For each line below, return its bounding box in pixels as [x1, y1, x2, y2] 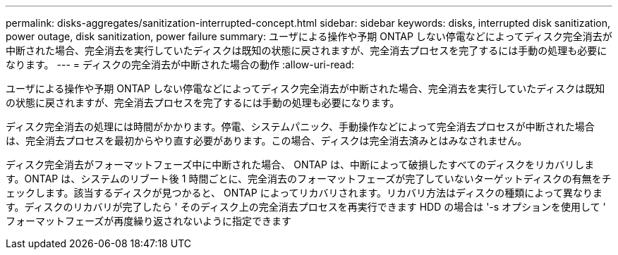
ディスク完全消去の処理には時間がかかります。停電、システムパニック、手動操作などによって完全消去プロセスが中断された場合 [6, 120, 595, 132]
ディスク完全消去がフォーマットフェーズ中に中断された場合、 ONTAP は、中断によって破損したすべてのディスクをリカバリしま [6, 158, 595, 170]
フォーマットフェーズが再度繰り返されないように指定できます [6, 215, 292, 227]
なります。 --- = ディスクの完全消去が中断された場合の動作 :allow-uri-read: [6, 58, 354, 70]
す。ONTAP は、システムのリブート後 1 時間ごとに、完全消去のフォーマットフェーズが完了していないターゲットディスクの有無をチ [6, 173, 612, 185]
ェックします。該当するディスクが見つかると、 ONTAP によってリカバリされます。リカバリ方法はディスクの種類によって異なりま [6, 187, 603, 199]
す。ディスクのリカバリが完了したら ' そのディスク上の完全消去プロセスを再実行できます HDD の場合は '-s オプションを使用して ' [6, 201, 606, 213]
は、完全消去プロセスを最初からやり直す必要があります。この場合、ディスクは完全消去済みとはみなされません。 [6, 135, 528, 147]
